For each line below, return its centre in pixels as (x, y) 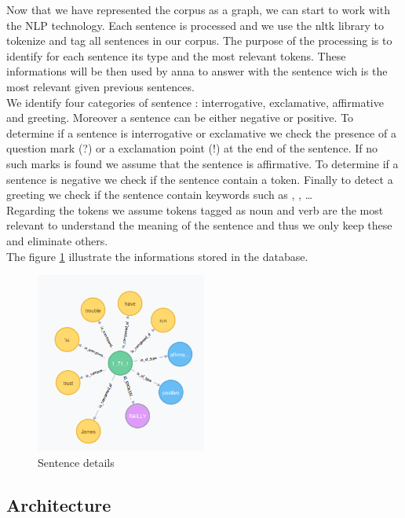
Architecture (59, 504)
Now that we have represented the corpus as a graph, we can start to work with (198, 9)
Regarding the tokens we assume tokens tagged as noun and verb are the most (195, 209)
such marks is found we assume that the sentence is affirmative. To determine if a (202, 163)
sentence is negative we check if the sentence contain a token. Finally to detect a (200, 179)
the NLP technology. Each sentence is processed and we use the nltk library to (195, 25)
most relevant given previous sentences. (100, 86)
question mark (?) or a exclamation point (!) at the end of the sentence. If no (192, 148)
